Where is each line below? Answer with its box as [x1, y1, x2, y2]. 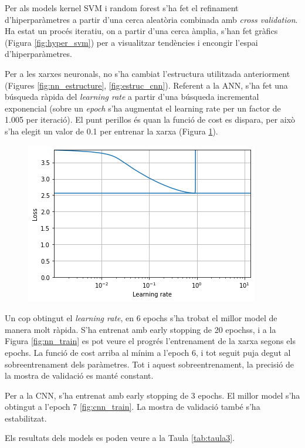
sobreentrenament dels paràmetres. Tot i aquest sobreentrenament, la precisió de [5, 358, 294, 370]
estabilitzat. [5, 412, 47, 424]
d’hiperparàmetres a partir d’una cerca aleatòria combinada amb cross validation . [5, 13, 298, 25]
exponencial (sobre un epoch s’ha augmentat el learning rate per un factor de [5, 102, 281, 114]
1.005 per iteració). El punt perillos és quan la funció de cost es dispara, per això [5, 113, 296, 126]
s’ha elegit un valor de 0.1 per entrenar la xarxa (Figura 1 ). [5, 124, 218, 137]
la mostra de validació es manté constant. [5, 369, 154, 382]
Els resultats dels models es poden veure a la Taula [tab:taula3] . [5, 432, 235, 444]
